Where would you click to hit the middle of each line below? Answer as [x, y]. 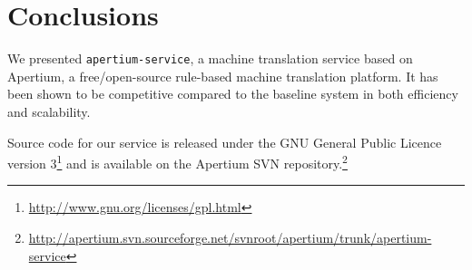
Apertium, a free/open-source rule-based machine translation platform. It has [223, 76]
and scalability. [49, 111]
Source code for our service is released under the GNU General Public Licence [225, 142]
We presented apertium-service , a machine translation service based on [210, 58]
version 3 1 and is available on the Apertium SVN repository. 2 [177, 162]
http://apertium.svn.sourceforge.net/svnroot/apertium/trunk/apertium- [230, 237]
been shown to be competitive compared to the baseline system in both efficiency [233, 94]
